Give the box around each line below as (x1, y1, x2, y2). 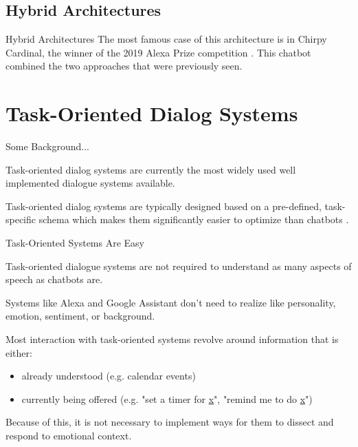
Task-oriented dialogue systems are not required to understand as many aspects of (5, 258, 352, 273)
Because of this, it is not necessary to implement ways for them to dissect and (5, 415, 334, 429)
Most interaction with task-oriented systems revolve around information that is (5, 332, 339, 346)
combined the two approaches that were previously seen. (5, 59, 243, 73)
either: (5, 345, 32, 360)
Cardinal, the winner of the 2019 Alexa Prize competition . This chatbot (5, 45, 311, 59)
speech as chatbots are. (5, 272, 103, 287)
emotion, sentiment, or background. (5, 309, 155, 323)
